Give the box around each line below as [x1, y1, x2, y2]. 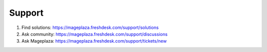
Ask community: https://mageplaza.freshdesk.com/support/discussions [21, 31, 168, 37]
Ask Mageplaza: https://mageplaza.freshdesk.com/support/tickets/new [21, 38, 167, 44]
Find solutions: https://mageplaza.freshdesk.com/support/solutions [21, 25, 159, 30]
